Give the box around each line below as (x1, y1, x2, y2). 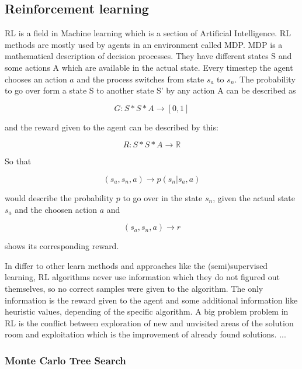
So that (5, 155, 32, 167)
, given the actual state (213, 191, 296, 204)
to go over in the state (123, 191, 203, 204)
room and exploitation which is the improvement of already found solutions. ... (5, 328, 286, 340)
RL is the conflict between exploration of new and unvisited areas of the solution (5, 316, 294, 329)
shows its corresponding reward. (5, 240, 119, 252)
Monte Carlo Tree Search (5, 353, 126, 367)
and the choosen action (15, 203, 98, 215)
